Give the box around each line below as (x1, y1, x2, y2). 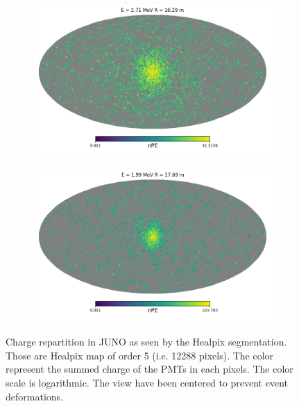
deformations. (6, 389, 63, 403)
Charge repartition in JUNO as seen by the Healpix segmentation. (6, 334, 287, 349)
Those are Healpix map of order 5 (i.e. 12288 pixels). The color (6, 348, 274, 362)
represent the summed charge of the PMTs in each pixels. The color (6, 362, 293, 376)
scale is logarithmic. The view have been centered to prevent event (6, 375, 288, 390)
